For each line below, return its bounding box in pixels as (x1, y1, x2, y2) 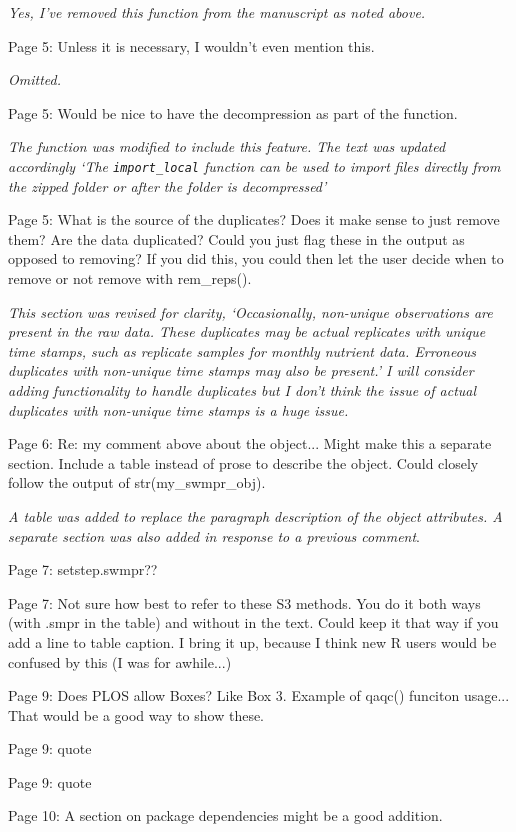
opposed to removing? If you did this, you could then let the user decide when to (8, 248, 504, 269)
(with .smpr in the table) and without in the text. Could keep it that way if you (8, 612, 499, 633)
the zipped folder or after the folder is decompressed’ (8, 175, 327, 196)
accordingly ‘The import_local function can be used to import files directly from (8, 155, 501, 176)
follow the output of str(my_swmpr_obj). (8, 472, 266, 493)
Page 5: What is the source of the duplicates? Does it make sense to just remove (8, 209, 500, 230)
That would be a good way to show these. (8, 704, 265, 725)
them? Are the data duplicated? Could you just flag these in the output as (8, 228, 465, 249)
